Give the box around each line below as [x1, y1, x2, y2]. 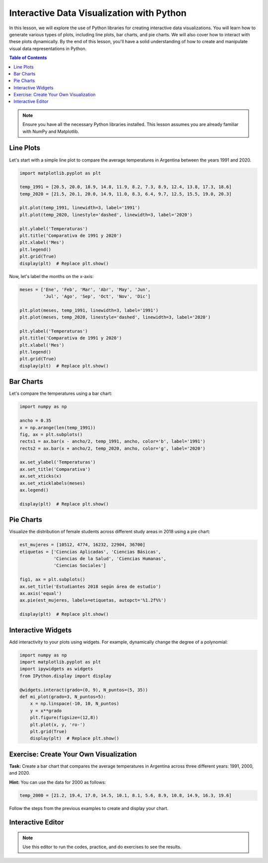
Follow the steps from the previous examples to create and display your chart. [9, 805, 169, 811]
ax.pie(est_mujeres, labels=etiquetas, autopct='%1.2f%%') [19, 597, 166, 603]
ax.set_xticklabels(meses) [19, 480, 85, 486]
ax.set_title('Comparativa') [19, 466, 91, 472]
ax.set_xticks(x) [19, 473, 62, 479]
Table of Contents [9, 55, 47, 61]
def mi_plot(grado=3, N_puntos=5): [19, 694, 106, 700]
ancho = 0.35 [19, 418, 52, 424]
